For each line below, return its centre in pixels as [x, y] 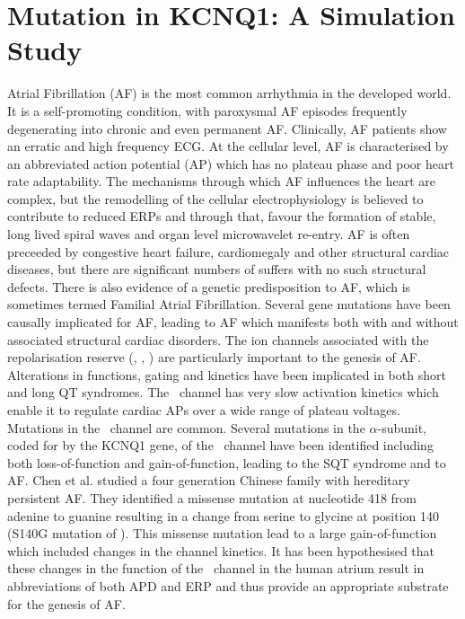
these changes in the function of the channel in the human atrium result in [216, 568]
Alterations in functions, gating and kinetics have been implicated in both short [227, 374]
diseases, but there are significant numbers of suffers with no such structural [217, 269]
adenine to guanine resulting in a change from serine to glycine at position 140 [224, 515]
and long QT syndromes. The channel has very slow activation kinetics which [223, 392]
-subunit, [402, 427]
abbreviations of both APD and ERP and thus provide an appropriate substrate [228, 585]
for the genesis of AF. [66, 603]
